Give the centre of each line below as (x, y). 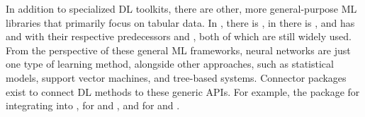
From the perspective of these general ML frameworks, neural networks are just (178, 50)
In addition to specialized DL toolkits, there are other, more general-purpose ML (181, 8)
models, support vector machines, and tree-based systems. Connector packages (176, 77)
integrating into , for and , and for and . (93, 105)
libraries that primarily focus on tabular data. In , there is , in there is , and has (180, 22)
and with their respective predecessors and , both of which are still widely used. (179, 36)
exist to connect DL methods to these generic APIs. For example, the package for (183, 91)
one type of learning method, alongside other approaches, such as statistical (170, 64)
